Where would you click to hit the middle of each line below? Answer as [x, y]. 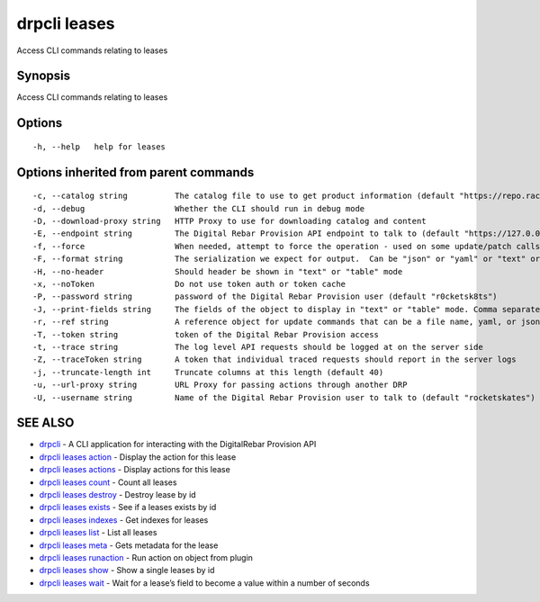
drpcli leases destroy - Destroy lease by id [118, 494]
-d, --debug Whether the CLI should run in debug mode [199, 208]
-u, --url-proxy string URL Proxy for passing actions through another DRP [220, 385]
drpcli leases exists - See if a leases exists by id [128, 508]
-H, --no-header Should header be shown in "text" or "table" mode [218, 271]
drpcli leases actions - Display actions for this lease [135, 470]
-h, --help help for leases [99, 147]
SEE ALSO [45, 423]
